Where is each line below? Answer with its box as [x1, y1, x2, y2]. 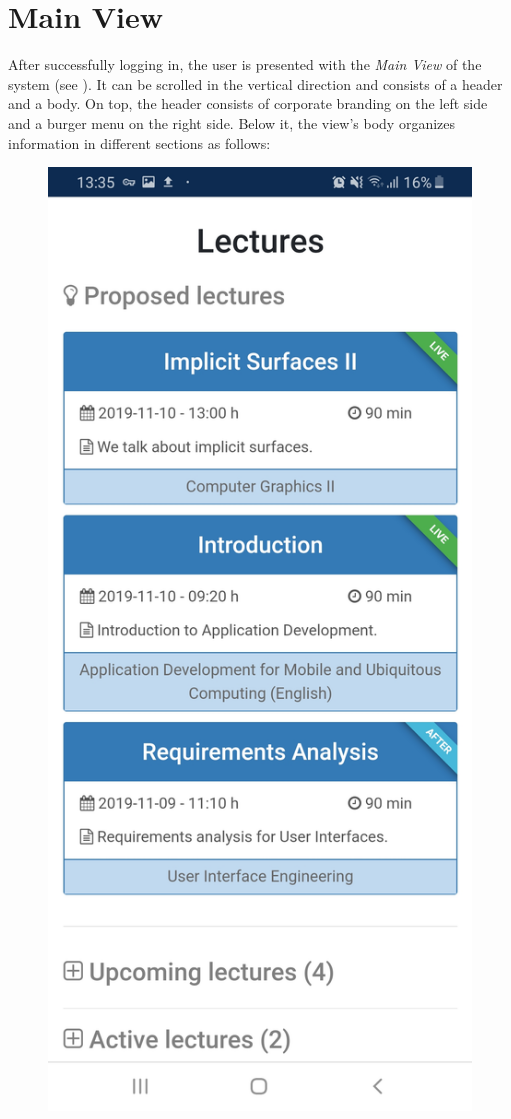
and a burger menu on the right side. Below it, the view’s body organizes [8, 112, 456, 133]
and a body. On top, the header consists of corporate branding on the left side [8, 93, 488, 114]
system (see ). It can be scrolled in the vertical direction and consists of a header [8, 73, 503, 94]
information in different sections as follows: [8, 132, 271, 153]
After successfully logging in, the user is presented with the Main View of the [8, 54, 482, 75]
